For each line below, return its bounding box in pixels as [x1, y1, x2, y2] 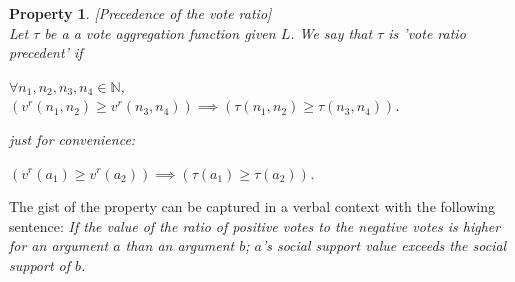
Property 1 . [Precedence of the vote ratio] [9, 3, 272, 23]
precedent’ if [9, 42, 83, 63]
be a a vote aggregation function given [44, 22, 276, 43]
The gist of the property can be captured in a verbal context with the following [9, 196, 495, 217]
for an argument [9, 235, 109, 256]
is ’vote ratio [388, 22, 466, 43]
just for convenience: [9, 128, 136, 149]
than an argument [125, 235, 235, 256]
